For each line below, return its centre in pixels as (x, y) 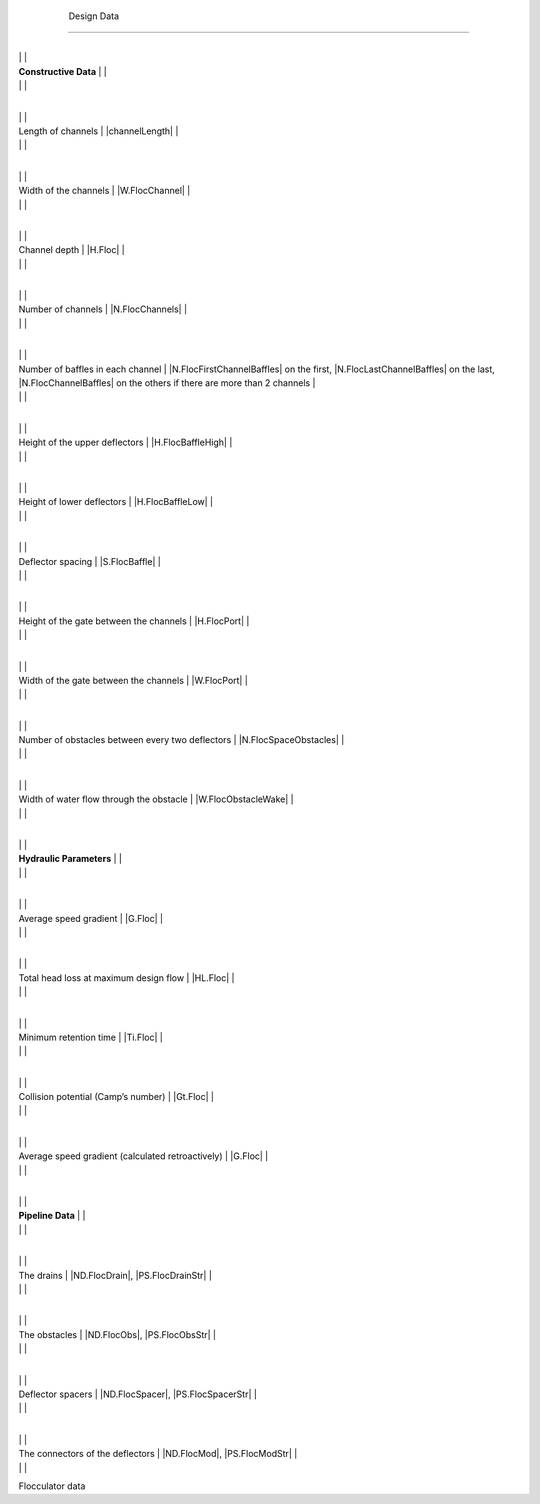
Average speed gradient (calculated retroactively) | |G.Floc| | (143, 1156)
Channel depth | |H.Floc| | (71, 250)
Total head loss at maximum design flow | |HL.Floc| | (126, 977)
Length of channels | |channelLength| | (98, 131)
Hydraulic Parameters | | (70, 859)
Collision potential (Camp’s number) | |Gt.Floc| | (116, 1097)
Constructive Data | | (62, 71)
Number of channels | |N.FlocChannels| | (103, 309)
